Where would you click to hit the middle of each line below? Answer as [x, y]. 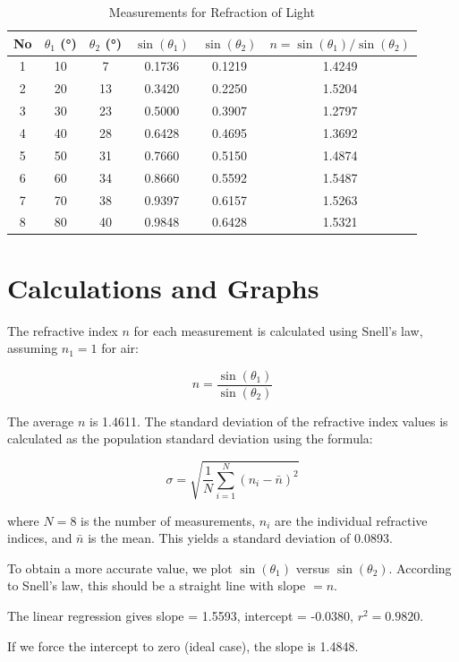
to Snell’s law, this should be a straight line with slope [157, 585]
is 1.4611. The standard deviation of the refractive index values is [269, 421]
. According [420, 567]
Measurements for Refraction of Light [212, 12]
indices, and [40, 538]
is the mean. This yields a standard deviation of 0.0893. [240, 538]
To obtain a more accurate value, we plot [120, 567]
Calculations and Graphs [163, 287]
